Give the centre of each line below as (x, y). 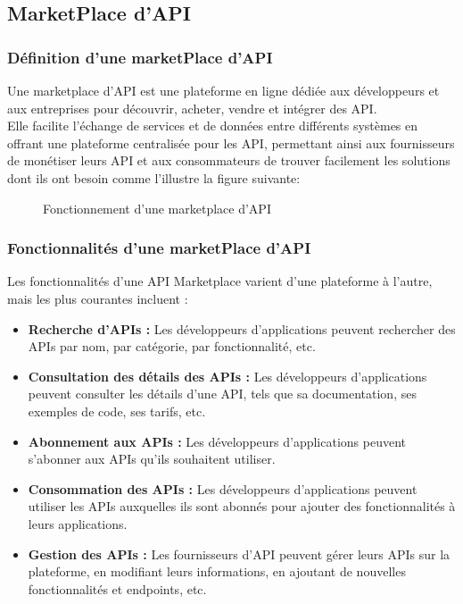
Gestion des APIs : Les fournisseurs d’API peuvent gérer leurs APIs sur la (239, 554)
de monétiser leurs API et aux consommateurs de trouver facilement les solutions (229, 160)
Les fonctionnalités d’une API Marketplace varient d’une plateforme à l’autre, (220, 281)
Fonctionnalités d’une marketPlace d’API (159, 248)
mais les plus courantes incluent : (98, 298)
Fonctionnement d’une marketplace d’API (157, 208)
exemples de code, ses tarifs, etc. (117, 411)
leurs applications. (78, 523)
